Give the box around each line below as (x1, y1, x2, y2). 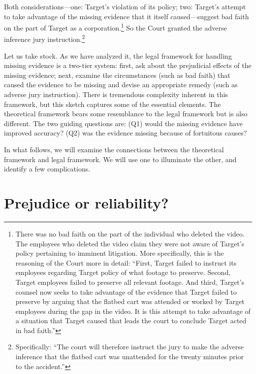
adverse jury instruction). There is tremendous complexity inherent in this (4, 89, 228, 100)
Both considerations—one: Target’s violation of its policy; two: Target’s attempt (4, 1, 246, 11)
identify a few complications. (4, 164, 91, 174)
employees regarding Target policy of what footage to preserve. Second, (15, 267, 231, 277)
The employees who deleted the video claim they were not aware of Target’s (15, 238, 245, 248)
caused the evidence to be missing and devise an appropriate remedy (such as (4, 79, 238, 90)
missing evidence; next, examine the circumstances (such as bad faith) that (4, 69, 230, 80)
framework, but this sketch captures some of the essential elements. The (4, 99, 221, 109)
